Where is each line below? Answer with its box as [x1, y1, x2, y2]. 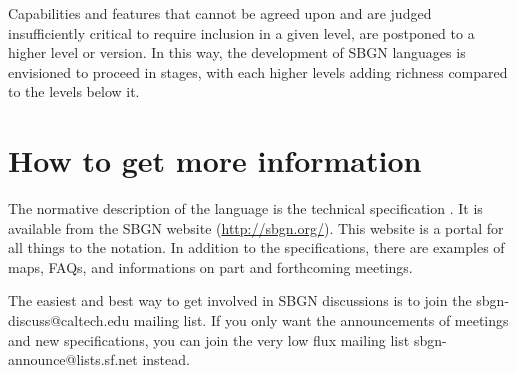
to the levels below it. [8, 81, 140, 102]
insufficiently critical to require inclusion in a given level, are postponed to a [8, 22, 475, 43]
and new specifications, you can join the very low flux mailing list [8, 329, 410, 350]
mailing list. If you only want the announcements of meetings [133, 310, 509, 331]
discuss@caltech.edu [8, 310, 130, 331]
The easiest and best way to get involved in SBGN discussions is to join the [8, 290, 472, 311]
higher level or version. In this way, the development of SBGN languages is [8, 42, 466, 63]
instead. [142, 349, 190, 370]
